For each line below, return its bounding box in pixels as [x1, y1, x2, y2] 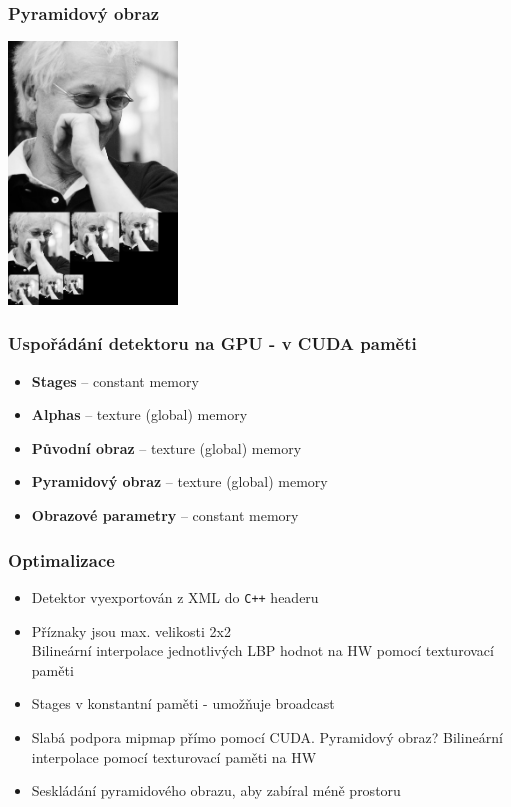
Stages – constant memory [31, 370, 199, 391]
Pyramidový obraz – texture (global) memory [31, 471, 328, 492]
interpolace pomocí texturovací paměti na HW [31, 746, 317, 767]
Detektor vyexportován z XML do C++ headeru [31, 586, 319, 607]
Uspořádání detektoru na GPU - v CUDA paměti [8, 331, 417, 356]
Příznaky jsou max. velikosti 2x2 [31, 620, 231, 641]
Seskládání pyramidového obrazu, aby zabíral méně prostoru [31, 780, 401, 801]
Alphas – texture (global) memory [31, 404, 248, 425]
